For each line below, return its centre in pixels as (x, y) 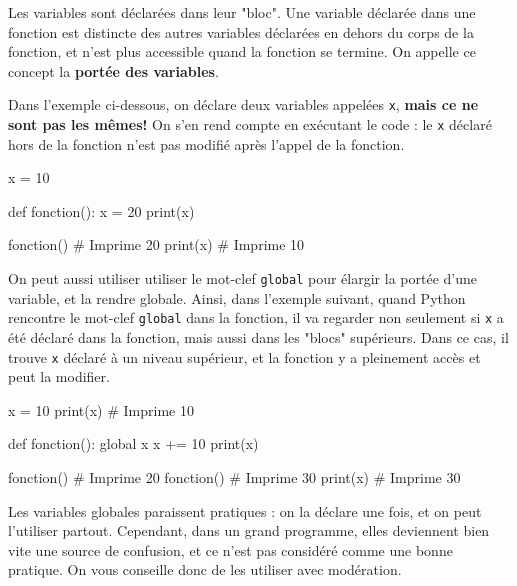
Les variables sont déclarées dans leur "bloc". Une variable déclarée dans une (242, 12)
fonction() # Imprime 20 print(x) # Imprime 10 (156, 244)
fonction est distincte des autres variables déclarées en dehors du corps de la (241, 31)
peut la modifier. (59, 376)
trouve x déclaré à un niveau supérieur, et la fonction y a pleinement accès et (244, 356)
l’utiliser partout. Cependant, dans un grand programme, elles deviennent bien (249, 530)
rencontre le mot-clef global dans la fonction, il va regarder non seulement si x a (256, 317)
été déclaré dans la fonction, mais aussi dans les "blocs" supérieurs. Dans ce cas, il (258, 336)
